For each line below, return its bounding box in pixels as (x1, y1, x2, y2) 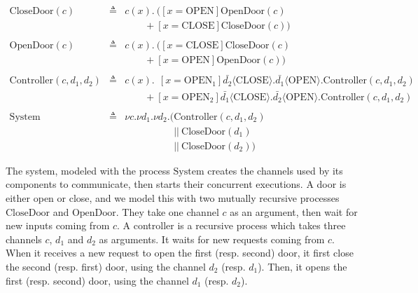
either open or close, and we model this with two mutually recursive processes (6, 191, 340, 205)
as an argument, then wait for (230, 204, 358, 219)
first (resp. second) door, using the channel (6, 273, 189, 287)
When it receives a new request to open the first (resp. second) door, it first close (6, 245, 354, 260)
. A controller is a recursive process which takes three (117, 218, 346, 233)
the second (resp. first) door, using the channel (6, 259, 206, 273)
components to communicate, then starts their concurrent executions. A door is (6, 177, 347, 191)
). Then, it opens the (258, 259, 347, 273)
